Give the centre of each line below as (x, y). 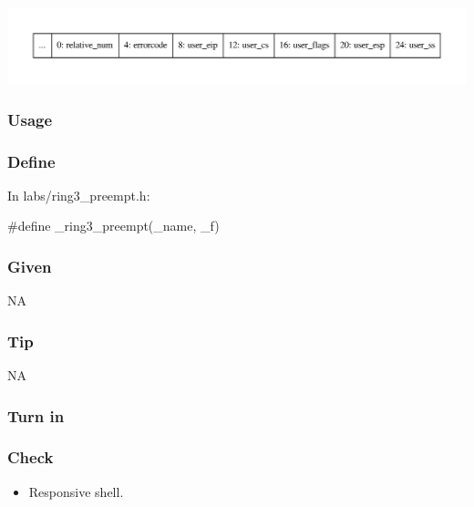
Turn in (36, 415)
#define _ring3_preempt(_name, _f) (113, 226)
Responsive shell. (76, 491)
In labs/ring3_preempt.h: (79, 195)
